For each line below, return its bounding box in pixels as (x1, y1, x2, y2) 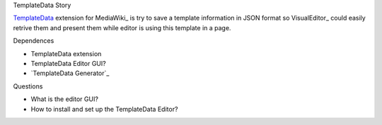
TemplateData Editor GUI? (30, 59, 106, 67)
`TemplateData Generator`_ (30, 69, 110, 77)
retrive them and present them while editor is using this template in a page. (13, 23, 231, 32)
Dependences (13, 37, 54, 45)
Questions (13, 81, 43, 91)
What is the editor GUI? (30, 95, 99, 103)
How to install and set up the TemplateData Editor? (30, 105, 178, 113)
